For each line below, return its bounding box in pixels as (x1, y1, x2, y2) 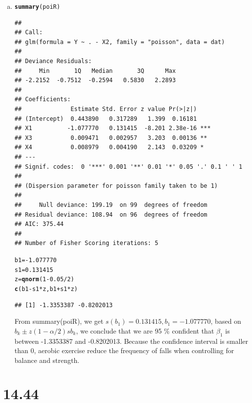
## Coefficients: (14, 96, 71, 103)
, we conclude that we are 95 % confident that (76, 325, 214, 336)
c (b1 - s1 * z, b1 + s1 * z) (14, 285, 78, 292)
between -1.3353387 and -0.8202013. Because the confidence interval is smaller (14, 336, 249, 346)
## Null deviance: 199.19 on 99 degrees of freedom (14, 201, 207, 208)
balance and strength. (14, 355, 80, 365)
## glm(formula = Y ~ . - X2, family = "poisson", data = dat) (14, 38, 225, 45)
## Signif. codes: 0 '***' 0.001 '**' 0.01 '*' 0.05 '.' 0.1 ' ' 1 (14, 163, 243, 170)
